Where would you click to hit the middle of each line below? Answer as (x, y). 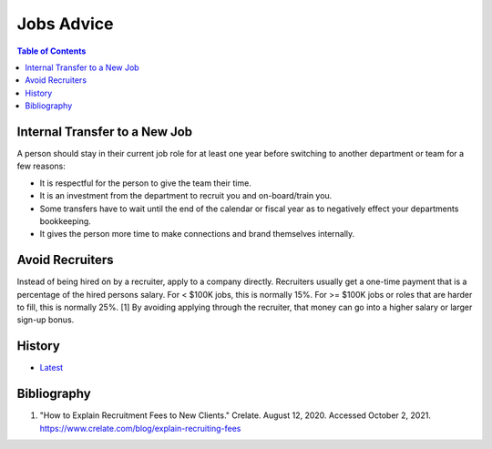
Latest (51, 368)
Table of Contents (51, 51)
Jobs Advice (65, 24)
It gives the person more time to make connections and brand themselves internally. (197, 234)
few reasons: (41, 166)
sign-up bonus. (46, 320)
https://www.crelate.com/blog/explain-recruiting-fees (140, 428)
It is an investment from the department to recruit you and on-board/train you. (186, 196)
